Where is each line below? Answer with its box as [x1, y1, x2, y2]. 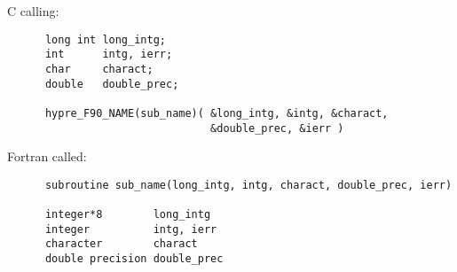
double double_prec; [44, 77, 179, 90]
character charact [44, 237, 198, 251]
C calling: [7, 2, 59, 19]
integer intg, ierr [44, 222, 217, 236]
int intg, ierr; [44, 48, 173, 61]
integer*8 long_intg [44, 208, 211, 221]
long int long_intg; [44, 33, 166, 46]
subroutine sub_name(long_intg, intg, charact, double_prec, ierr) [44, 178, 453, 191]
